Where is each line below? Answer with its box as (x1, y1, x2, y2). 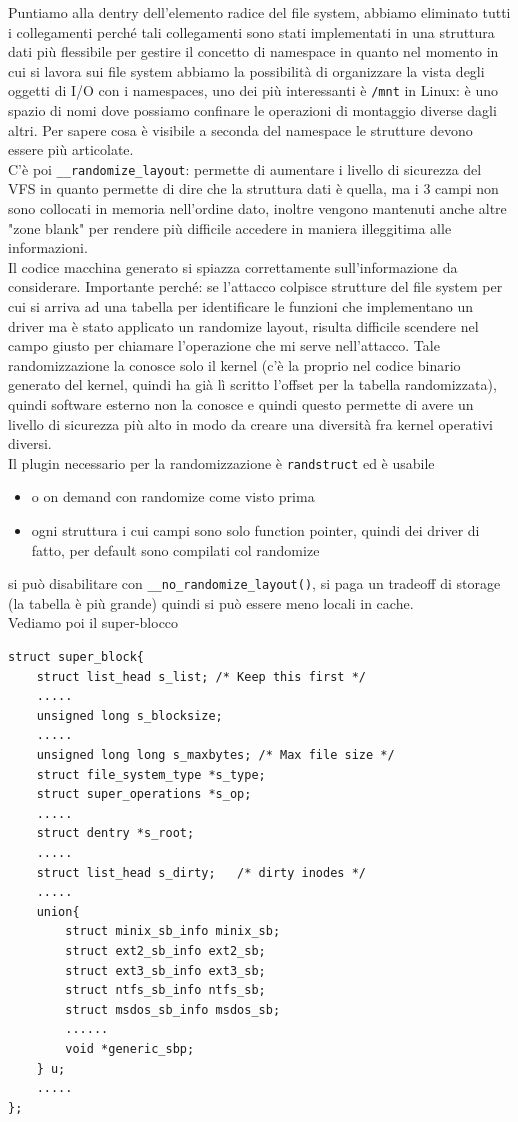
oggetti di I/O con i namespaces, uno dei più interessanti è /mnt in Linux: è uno (8, 80, 499, 101)
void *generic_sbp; (65, 1041, 195, 1056)
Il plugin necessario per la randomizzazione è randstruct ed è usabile (8, 452, 435, 473)
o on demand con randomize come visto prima (31, 486, 315, 507)
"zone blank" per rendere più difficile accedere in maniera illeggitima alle (8, 217, 452, 238)
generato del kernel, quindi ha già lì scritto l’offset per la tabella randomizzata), (8, 374, 497, 395)
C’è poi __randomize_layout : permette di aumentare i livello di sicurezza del (8, 158, 482, 179)
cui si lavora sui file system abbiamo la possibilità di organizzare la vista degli (8, 60, 485, 81)
